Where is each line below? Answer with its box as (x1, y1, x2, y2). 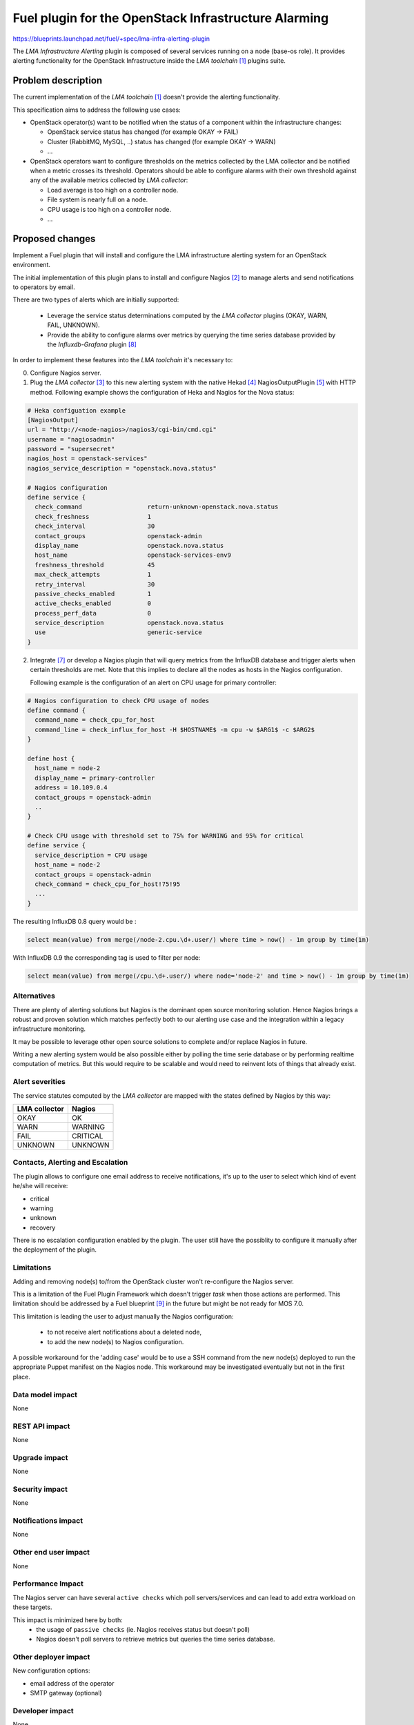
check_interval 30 (34, 522, 155, 531)
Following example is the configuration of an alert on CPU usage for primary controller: (30, 678, 277, 687)
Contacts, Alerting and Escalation (12, 1158, 128, 1167)
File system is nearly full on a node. (47, 195, 148, 204)
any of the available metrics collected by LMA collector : (30, 176, 188, 184)
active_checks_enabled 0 (34, 600, 152, 607)
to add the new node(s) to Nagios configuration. (47, 1337, 184, 1345)
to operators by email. (12, 283, 75, 291)
